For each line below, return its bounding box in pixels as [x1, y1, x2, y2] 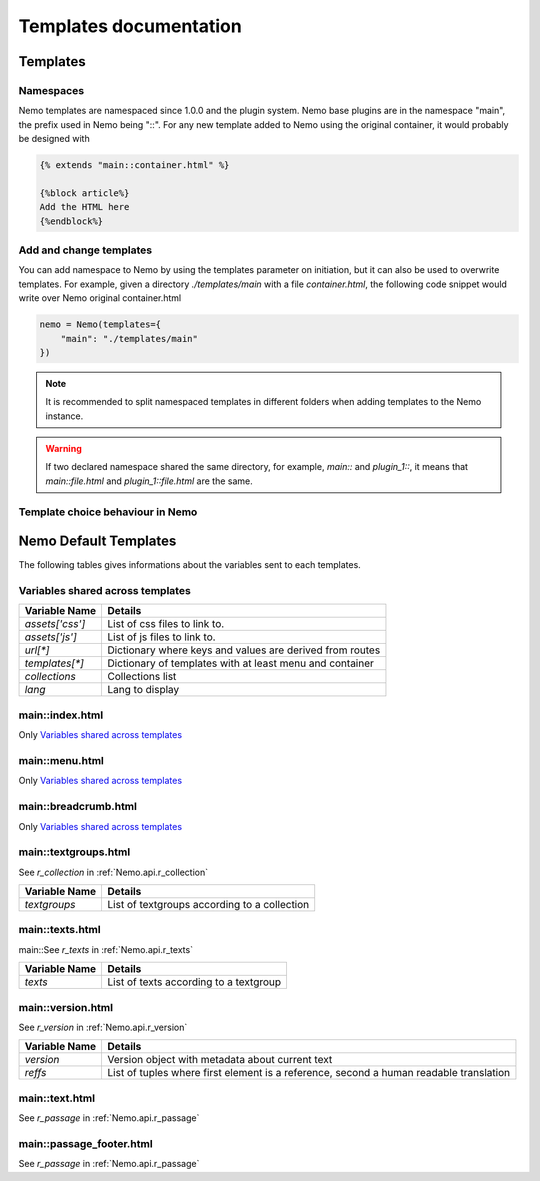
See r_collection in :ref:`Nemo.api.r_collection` [18, 866, 209, 878]
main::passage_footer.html [18, 1136, 154, 1150]
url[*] [24, 643, 50, 657]
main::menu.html [18, 753, 105, 767]
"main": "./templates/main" [60, 333, 199, 344]
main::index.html [18, 708, 104, 722]
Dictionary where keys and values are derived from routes [107, 643, 381, 657]
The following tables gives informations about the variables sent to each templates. [18, 559, 362, 571]
